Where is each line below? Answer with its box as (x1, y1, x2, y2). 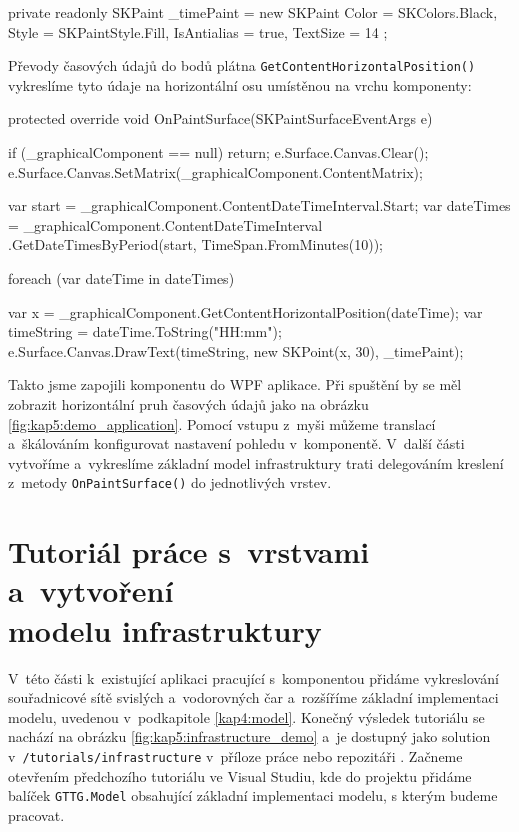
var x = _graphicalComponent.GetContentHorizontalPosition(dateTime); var (8, 301, 483, 322)
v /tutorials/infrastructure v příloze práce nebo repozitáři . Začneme (8, 745, 463, 766)
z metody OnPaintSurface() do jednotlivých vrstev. (8, 472, 332, 493)
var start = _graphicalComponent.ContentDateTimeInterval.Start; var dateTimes (8, 195, 511, 216)
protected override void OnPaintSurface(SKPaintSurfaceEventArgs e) (8, 108, 433, 129)
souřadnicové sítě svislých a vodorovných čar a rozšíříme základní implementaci (8, 687, 499, 708)
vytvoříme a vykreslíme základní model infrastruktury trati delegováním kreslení (8, 452, 504, 473)
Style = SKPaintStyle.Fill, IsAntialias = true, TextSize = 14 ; (8, 21, 388, 42)
